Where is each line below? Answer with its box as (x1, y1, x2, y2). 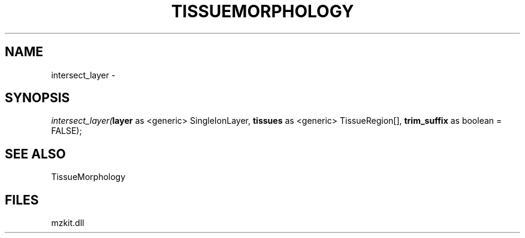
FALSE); (51, 126, 82, 136)
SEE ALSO (5, 146, 66, 161)
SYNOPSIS (5, 90, 70, 106)
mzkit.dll (51, 218, 85, 228)
